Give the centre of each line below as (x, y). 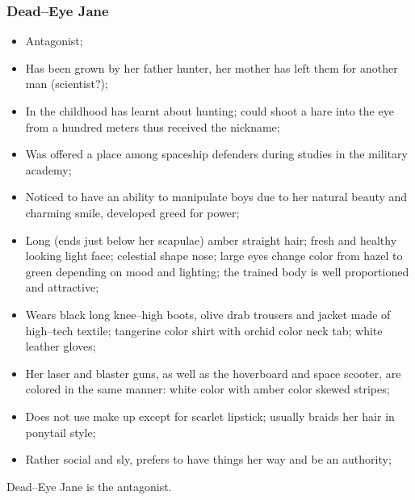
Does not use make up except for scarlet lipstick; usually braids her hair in (210, 416)
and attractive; (62, 287)
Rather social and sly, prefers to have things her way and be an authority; (208, 459)
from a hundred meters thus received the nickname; (153, 126)
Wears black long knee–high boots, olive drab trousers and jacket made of (208, 314)
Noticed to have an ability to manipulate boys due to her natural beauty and (216, 197)
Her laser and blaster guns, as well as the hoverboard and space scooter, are (213, 373)
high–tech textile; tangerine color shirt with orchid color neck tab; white (204, 330)
